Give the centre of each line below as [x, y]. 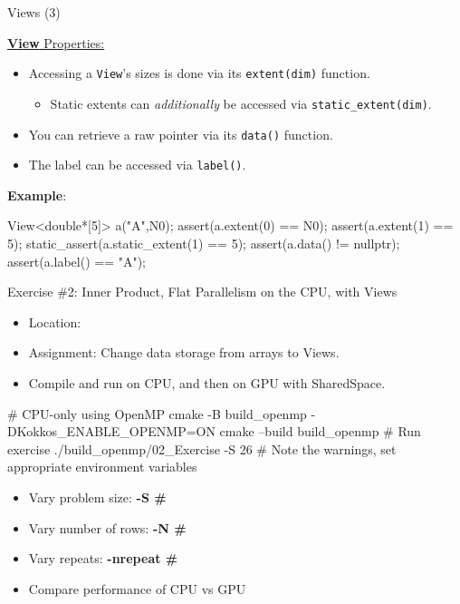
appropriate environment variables [102, 467]
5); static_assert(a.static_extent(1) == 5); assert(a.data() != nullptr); [204, 243]
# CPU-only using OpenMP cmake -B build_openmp [157, 413]
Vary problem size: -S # [97, 497]
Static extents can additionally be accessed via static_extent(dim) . [241, 103]
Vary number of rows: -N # [107, 527]
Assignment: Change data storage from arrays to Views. [184, 352]
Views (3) [34, 12]
